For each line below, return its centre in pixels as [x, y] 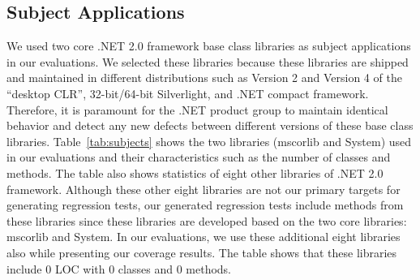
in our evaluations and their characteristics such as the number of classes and [199, 157]
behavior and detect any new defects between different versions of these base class [210, 125]
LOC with [80, 268]
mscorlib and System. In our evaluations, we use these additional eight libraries [204, 237]
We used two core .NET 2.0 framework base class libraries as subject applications [209, 46]
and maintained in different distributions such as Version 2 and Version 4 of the [204, 78]
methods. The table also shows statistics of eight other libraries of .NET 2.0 [195, 172]
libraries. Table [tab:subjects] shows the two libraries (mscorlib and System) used [209, 141]
